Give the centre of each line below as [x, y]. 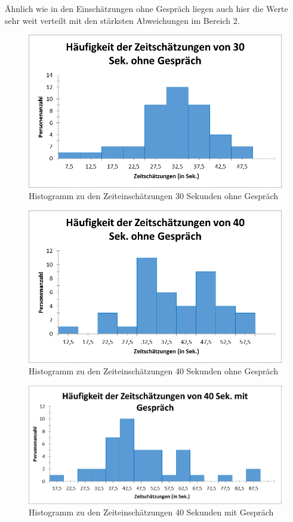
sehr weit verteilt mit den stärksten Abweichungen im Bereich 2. [122, 20]
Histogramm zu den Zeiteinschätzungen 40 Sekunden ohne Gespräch [154, 371]
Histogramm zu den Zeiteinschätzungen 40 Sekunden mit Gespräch [151, 512]
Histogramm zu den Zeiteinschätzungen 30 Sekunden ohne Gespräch [154, 196]
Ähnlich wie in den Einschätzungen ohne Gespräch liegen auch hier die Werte [146, 8]
